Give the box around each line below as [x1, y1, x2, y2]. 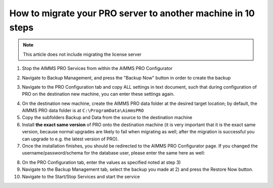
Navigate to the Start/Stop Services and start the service [22, 173, 140, 179]
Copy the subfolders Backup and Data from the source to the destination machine [22, 115, 193, 121]
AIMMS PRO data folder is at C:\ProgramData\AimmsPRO [22, 107, 144, 114]
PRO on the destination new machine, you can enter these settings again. [22, 91, 175, 97]
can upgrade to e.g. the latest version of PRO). [22, 136, 119, 142]
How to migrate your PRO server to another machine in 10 [9, 8, 255, 19]
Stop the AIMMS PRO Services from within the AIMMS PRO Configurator [22, 65, 173, 71]
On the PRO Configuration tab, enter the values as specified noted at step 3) [22, 159, 181, 165]
